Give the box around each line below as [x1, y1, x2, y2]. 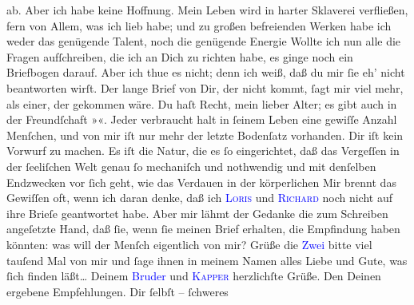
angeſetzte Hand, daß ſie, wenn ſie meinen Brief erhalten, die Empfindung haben [6, 220, 400, 237]
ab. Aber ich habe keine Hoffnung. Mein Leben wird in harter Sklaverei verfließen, [6, 2, 408, 18]
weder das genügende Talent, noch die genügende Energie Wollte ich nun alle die [6, 33, 401, 50]
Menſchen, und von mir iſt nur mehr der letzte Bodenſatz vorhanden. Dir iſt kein [6, 126, 404, 143]
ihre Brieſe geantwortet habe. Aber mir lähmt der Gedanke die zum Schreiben [6, 204, 388, 221]
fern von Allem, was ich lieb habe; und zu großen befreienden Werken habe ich [6, 17, 392, 34]
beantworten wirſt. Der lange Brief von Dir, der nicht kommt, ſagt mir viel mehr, [6, 79, 404, 96]
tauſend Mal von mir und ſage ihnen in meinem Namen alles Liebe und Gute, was [6, 252, 408, 268]
